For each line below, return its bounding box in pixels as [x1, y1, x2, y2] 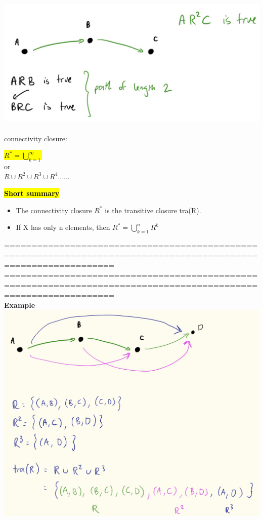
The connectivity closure [16, 205, 92, 215]
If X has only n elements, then [16, 222, 110, 232]
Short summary [4, 188, 60, 198]
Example [4, 299, 35, 310]
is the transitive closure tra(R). [105, 205, 201, 215]
